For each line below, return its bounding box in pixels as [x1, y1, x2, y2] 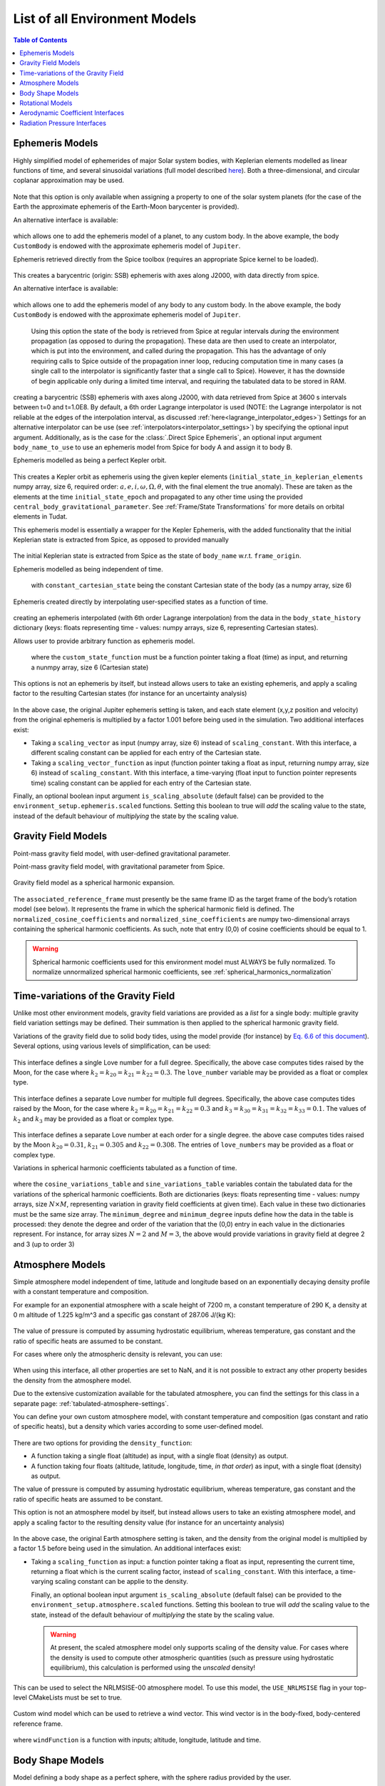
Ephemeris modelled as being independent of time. [13, 564, 163, 573]
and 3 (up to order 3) [13, 1239, 75, 1248]
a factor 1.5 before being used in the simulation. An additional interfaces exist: [13, 1544, 242, 1553]
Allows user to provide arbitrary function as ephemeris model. [13, 637, 195, 645]
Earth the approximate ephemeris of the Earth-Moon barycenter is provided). [13, 202, 240, 211]
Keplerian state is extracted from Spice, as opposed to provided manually [13, 536, 230, 544]
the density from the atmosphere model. [13, 1376, 132, 1385]
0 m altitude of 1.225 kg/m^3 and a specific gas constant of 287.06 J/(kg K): [13, 1310, 236, 1319]
